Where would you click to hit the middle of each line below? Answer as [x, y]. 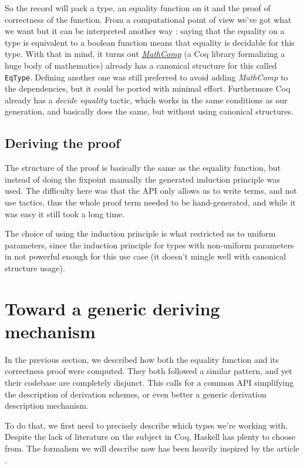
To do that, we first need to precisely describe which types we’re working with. [146, 425]
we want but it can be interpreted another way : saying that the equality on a [145, 31]
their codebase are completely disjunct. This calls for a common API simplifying [149, 383]
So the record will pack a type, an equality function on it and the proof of [138, 8]
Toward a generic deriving [112, 308]
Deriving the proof [63, 143]
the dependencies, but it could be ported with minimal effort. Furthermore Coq [148, 88]
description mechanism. [47, 405]
